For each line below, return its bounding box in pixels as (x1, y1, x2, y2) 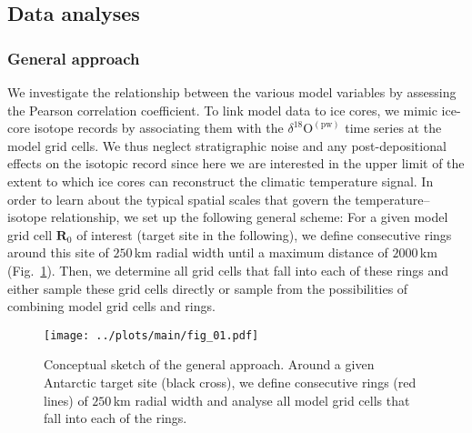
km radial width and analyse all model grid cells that (113, 390, 410, 409)
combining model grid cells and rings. (7, 297, 216, 316)
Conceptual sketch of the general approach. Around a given (44, 355, 375, 374)
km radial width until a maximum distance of (134, 243, 388, 262)
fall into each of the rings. (44, 408, 187, 428)
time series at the (345, 118, 442, 137)
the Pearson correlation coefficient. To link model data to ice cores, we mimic (7, 100, 437, 119)
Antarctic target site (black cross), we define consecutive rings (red (44, 372, 417, 391)
